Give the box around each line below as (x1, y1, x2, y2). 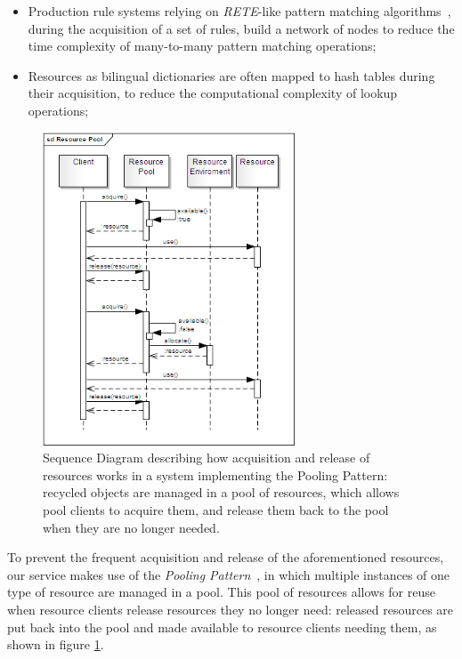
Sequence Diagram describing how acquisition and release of (43, 448, 370, 467)
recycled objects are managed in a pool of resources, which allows (43, 483, 400, 502)
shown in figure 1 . (7, 635, 104, 654)
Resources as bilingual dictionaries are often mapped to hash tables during (28, 66, 435, 84)
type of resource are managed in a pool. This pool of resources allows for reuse (7, 583, 435, 601)
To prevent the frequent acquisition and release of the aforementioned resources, (7, 548, 444, 567)
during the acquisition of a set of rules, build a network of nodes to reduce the (28, 19, 455, 37)
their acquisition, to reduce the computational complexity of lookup (28, 84, 398, 102)
